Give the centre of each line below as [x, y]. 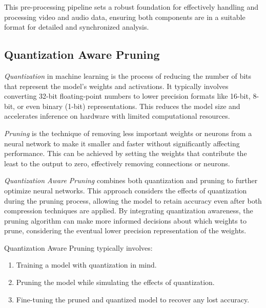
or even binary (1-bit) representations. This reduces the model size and [129, 106]
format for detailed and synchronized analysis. [77, 27]
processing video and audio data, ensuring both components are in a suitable [125, 17]
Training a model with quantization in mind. [86, 265]
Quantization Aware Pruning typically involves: [78, 247]
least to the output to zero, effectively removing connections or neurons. [117, 163]
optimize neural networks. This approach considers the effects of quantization [126, 190]
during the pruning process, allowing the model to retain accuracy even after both [133, 200]
